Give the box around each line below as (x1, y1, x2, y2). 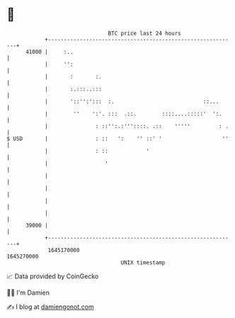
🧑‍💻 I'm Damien (6, 288, 50, 297)
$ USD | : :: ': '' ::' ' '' (6, 135, 229, 142)
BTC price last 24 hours (108, 30, 181, 37)
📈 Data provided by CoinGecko (6, 272, 99, 280)
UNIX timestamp (120, 259, 166, 266)
